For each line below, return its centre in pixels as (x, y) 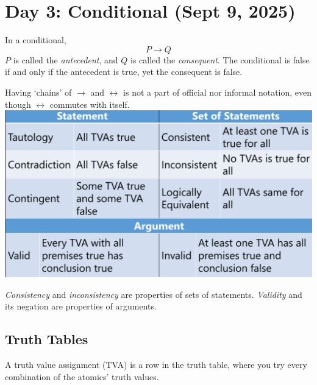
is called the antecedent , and (66, 59)
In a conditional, (36, 40)
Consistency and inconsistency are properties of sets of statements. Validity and (154, 294)
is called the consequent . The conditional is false (220, 59)
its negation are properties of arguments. (81, 306)
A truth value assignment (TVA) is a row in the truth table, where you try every (156, 365)
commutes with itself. (90, 104)
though (18, 104)
